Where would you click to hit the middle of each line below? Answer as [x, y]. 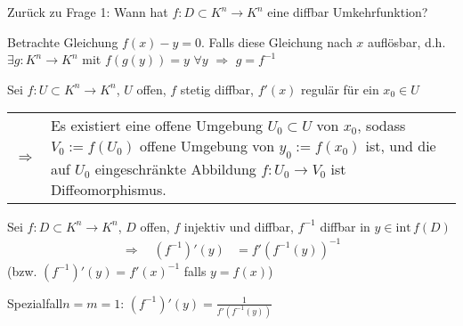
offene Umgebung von [207, 146]
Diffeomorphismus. [108, 189]
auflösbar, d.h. [407, 41]
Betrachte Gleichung [63, 41]
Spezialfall [35, 302]
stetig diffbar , [217, 89]
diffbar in [345, 226]
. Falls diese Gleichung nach [277, 41]
